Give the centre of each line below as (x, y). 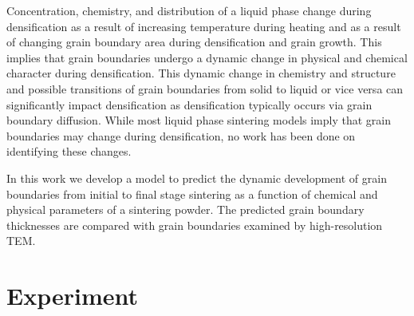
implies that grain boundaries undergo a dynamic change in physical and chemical (207, 57)
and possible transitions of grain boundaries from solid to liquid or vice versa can (205, 88)
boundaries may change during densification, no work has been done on (181, 135)
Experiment (73, 296)
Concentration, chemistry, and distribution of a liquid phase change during (189, 10)
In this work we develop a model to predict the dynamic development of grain (197, 178)
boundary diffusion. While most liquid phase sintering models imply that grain (199, 120)
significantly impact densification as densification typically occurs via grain (189, 104)
